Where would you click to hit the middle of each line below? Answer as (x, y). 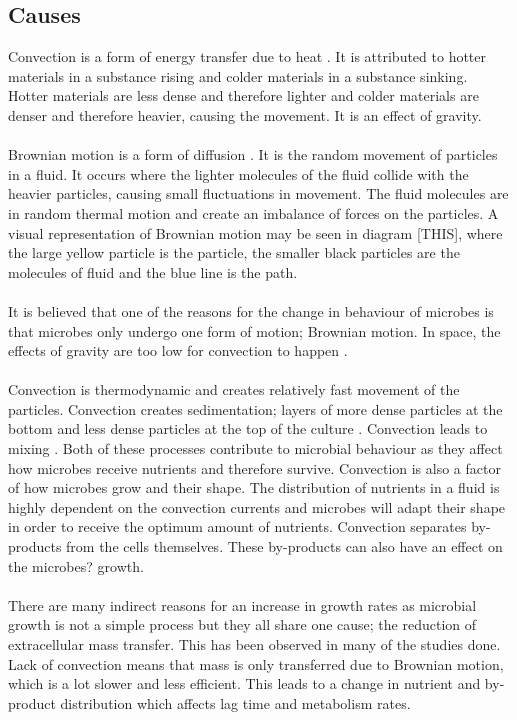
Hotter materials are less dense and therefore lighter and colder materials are (243, 95)
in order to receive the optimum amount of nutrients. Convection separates (237, 526)
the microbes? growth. (76, 565)
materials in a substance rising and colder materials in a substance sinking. (238, 75)
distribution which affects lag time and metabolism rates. (235, 702)
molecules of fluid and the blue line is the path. (153, 271)
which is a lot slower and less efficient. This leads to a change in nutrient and (244, 683)
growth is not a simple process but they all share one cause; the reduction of (242, 624)
